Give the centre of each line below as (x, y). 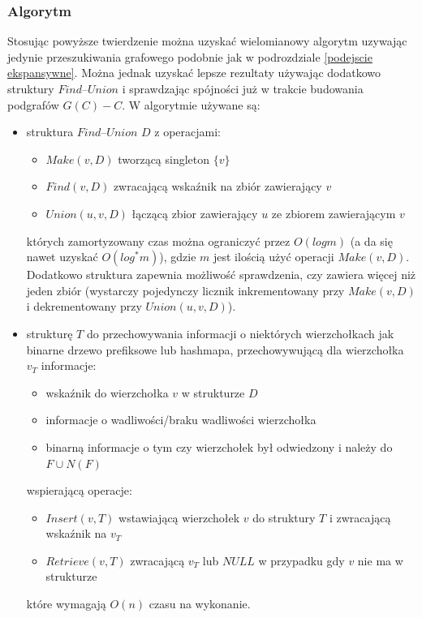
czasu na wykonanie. (200, 604)
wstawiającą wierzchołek (179, 517)
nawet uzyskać (62, 257)
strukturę (50, 333)
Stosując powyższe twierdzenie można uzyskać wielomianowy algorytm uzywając (207, 41)
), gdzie (178, 257)
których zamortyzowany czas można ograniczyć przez (158, 240)
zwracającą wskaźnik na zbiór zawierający (217, 186)
